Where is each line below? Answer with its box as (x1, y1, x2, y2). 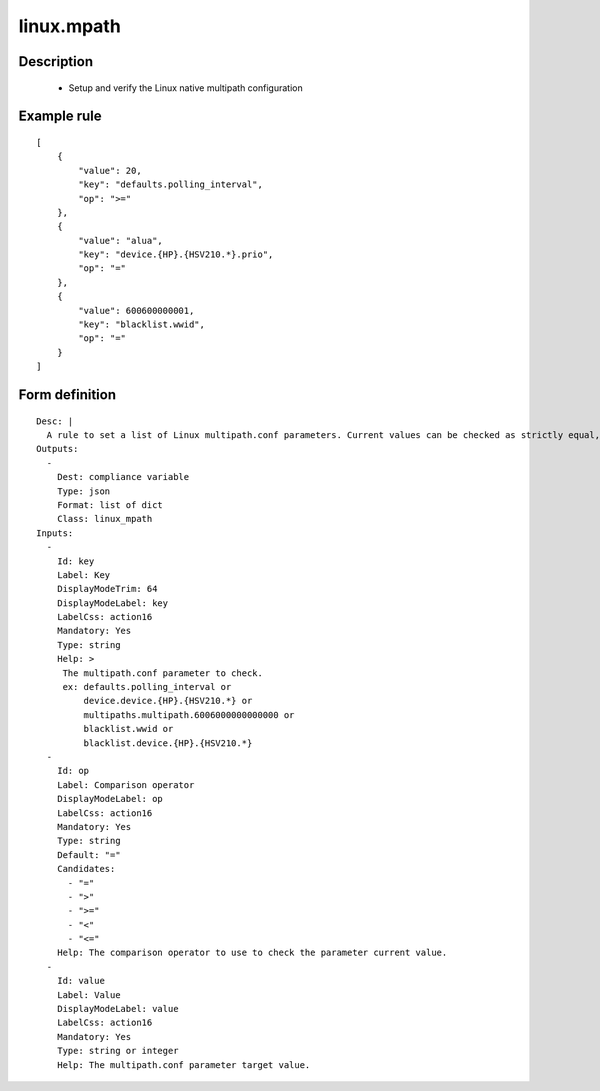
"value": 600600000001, (78, 305, 195, 316)
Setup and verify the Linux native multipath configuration (68, 81, 304, 94)
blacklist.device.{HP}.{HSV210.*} (83, 737, 253, 749)
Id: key (56, 555, 95, 567)
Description (18, 53, 94, 70)
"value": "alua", (78, 235, 164, 246)
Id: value (56, 975, 105, 987)
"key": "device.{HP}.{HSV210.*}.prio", (78, 249, 274, 260)
